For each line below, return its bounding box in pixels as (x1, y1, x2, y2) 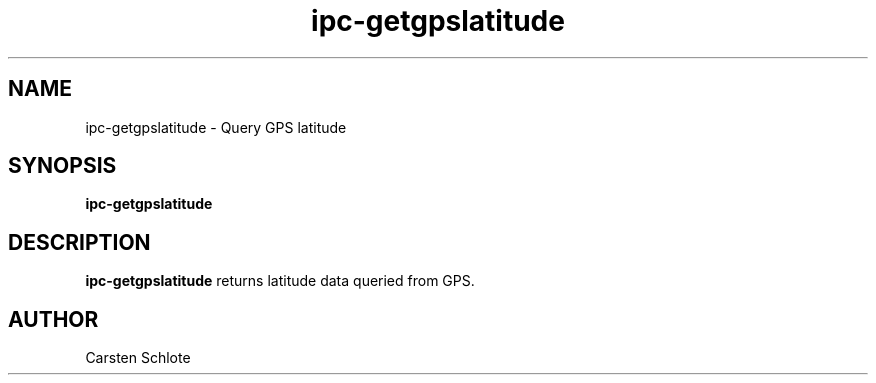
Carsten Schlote (85, 349, 191, 367)
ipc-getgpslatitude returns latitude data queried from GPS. (85, 272, 475, 290)
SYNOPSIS (8, 153, 117, 179)
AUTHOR (8, 306, 99, 332)
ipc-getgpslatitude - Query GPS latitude (85, 118, 347, 136)
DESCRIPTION (8, 229, 151, 255)
